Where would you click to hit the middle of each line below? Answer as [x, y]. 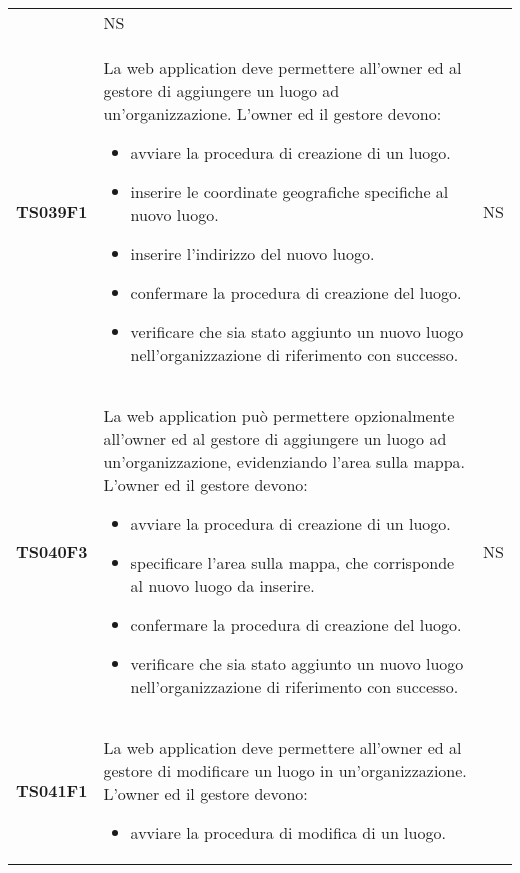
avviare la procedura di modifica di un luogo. [288, 832]
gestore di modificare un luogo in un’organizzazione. [285, 770]
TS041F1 [52, 790]
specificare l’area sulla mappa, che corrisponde [292, 562]
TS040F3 [52, 551]
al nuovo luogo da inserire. [222, 585]
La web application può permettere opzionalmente [279, 415]
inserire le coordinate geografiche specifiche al [289, 191]
